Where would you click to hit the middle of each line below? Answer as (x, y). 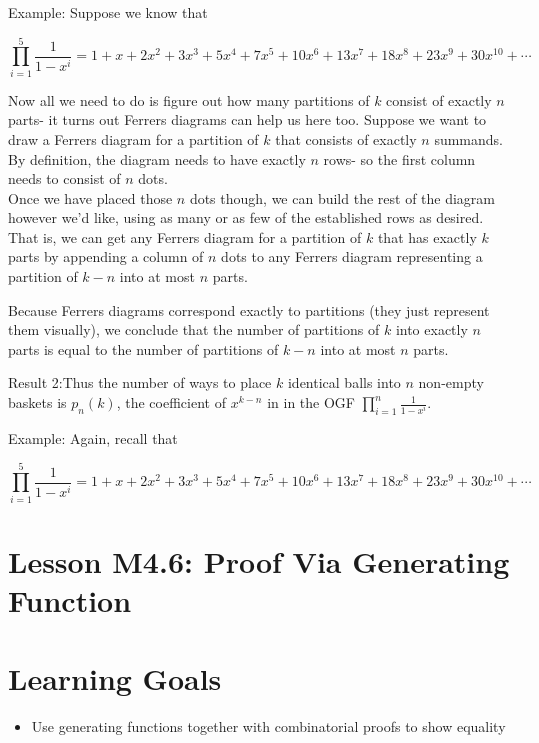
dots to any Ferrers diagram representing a (352, 256)
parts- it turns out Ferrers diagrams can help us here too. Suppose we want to (247, 119)
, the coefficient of (171, 402)
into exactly (431, 329)
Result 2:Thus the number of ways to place (140, 382)
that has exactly (427, 236)
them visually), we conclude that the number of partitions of (194, 329)
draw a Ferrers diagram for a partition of (133, 138)
